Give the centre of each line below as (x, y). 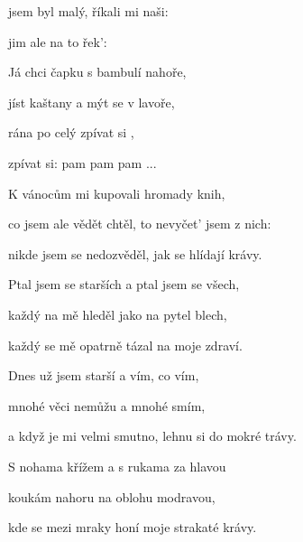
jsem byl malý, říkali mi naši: (88, 11)
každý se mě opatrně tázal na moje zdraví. (125, 345)
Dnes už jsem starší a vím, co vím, (104, 375)
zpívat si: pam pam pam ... (83, 162)
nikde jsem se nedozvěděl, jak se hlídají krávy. (135, 253)
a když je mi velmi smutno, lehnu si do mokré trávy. (152, 436)
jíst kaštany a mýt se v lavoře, (92, 102)
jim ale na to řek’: (58, 41)
